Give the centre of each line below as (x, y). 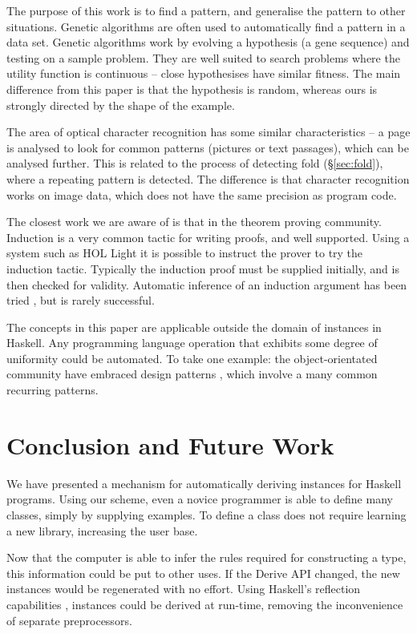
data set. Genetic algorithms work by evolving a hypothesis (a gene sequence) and (208, 42)
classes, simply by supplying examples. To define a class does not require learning (206, 514)
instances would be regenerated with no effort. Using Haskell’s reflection (184, 589)
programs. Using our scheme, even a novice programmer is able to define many (200, 499)
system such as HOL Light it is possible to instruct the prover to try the (185, 253)
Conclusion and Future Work (170, 444)
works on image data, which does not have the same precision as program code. (202, 194)
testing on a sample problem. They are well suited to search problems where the (203, 57)
